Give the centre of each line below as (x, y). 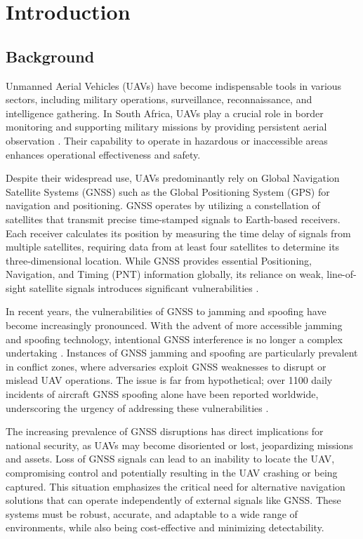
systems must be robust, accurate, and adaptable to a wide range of (152, 513)
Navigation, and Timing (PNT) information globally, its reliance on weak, (165, 274)
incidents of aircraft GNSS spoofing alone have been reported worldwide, (162, 394)
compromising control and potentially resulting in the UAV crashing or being (172, 473)
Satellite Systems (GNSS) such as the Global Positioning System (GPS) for (168, 191)
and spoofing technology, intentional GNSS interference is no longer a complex (174, 339)
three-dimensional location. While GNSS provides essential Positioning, (159, 260)
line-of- (342, 274)
